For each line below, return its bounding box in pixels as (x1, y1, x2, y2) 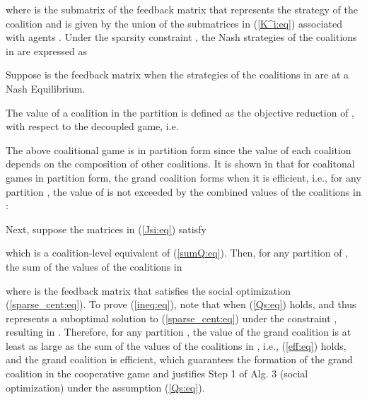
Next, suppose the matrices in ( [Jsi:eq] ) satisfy (6, 221, 206, 236)
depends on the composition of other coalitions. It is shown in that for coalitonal (6, 156, 355, 171)
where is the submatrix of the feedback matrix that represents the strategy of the (6, 2, 358, 16)
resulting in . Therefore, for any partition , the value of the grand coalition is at (6, 324, 351, 339)
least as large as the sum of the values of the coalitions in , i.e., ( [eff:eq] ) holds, (6, 338, 346, 353)
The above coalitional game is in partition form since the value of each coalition (6, 142, 351, 157)
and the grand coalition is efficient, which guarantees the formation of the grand (6, 352, 353, 367)
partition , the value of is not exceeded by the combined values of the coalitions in (6, 184, 361, 199)
